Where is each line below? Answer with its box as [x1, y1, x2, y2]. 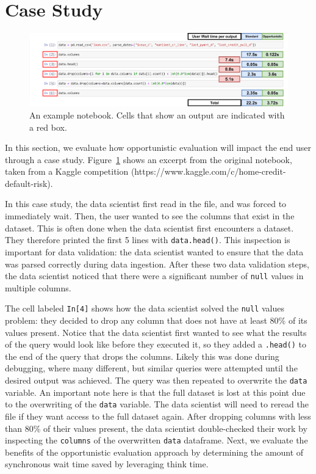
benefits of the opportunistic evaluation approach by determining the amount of [5, 445, 304, 458]
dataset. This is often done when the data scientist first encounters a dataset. [5, 221, 294, 234]
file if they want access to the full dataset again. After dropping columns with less [5, 409, 311, 422]
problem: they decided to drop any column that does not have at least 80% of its [5, 314, 307, 326]
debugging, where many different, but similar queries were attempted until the [5, 362, 298, 374]
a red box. [29, 120, 67, 133]
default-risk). [5, 177, 53, 189]
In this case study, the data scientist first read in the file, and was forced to [5, 197, 287, 210]
